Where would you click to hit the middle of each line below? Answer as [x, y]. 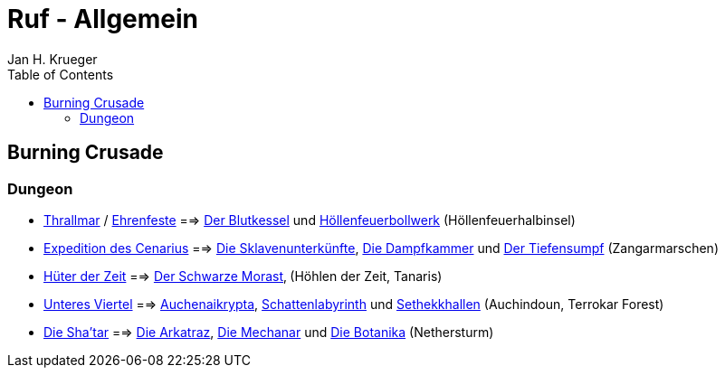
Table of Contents [61, 74]
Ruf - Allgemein [103, 19]
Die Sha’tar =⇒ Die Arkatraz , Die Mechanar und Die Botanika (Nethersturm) [269, 332]
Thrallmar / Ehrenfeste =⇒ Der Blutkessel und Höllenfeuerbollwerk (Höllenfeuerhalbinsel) [310, 220]
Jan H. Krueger [52, 59]
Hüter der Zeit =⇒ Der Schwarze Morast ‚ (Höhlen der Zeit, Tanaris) [243, 276]
